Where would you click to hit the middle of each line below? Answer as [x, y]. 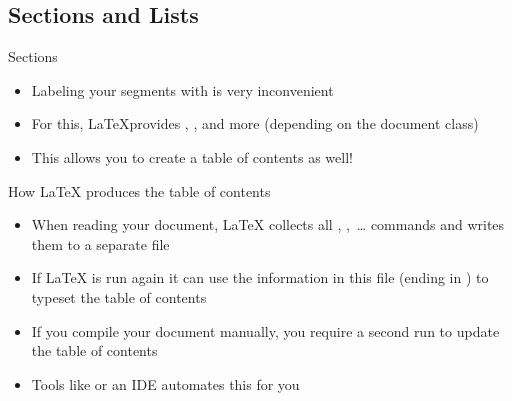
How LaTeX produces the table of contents [139, 190]
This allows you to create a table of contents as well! [192, 156]
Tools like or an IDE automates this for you [165, 383]
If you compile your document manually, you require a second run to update [265, 330]
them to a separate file [100, 243]
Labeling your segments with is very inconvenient [182, 89]
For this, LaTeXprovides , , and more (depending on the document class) [255, 123]
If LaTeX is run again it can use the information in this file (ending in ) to [260, 277]
